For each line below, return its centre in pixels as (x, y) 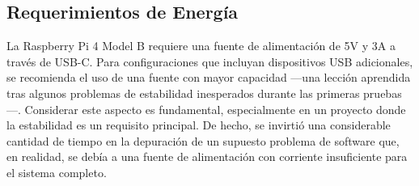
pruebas (383, 93)
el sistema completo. (57, 172)
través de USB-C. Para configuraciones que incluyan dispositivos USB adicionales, (210, 61)
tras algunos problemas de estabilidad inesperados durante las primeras (183, 93)
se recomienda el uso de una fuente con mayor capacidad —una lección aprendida (209, 77)
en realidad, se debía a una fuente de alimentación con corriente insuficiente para (207, 156)
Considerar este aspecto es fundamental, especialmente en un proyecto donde (215, 109)
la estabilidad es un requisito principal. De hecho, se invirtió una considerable (199, 125)
